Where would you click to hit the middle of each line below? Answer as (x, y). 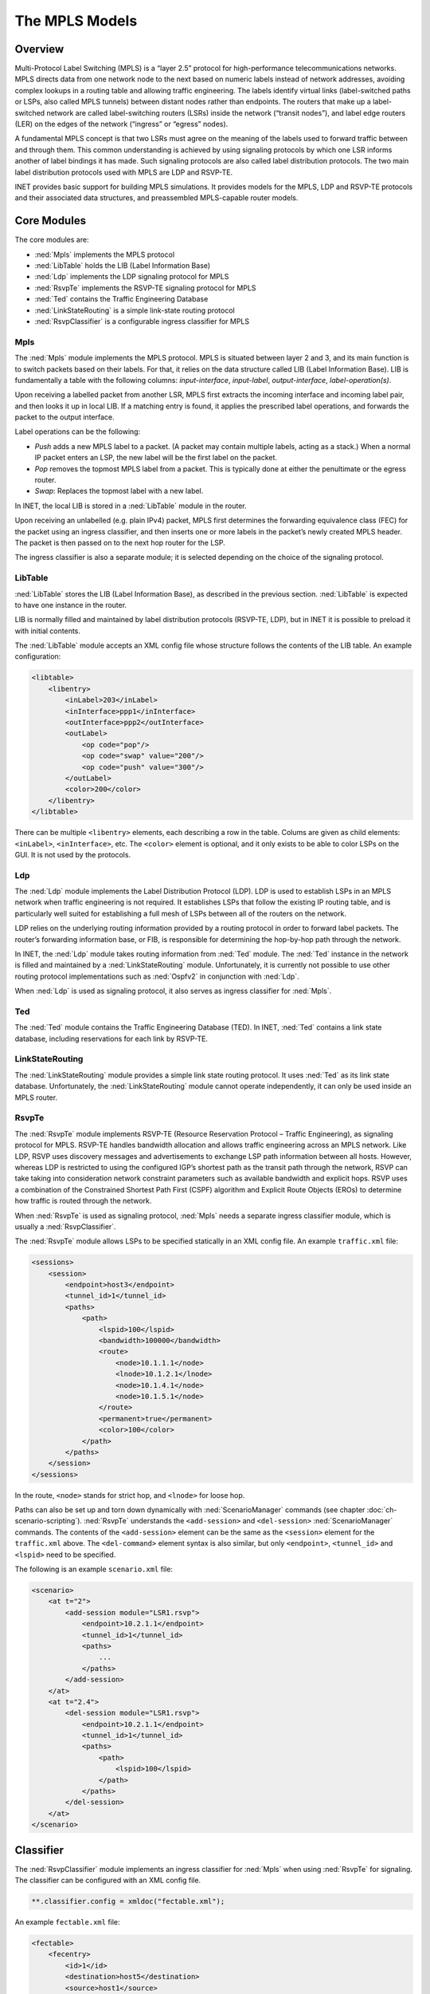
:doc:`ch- (382, 1510)
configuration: (38, 656)
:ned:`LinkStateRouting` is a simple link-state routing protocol (135, 310)
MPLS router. (36, 1097)
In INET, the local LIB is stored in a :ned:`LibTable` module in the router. (131, 506)
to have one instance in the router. (71, 605)
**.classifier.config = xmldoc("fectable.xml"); (128, 1901)
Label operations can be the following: (78, 432)
